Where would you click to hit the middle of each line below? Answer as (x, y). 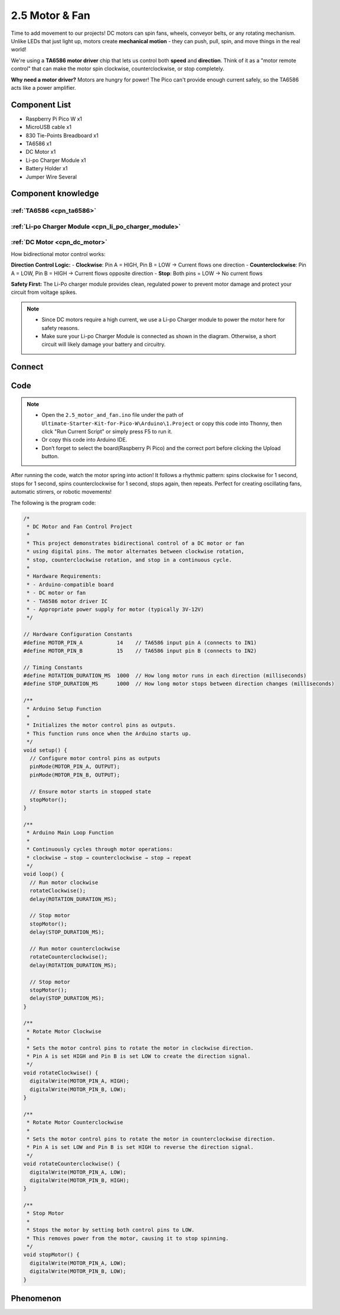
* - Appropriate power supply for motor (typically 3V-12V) (115, 609)
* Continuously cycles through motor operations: (100, 849)
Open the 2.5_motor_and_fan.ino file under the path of (113, 415)
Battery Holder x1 (47, 169)
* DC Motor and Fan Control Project (80, 527)
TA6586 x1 (39, 143)
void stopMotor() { (51, 1255)
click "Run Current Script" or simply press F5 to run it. (107, 431)
